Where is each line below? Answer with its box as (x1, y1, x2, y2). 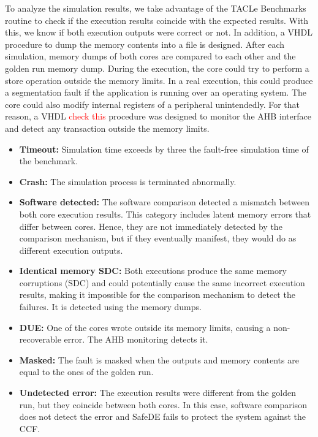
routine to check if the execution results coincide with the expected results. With (5, 13, 309, 26)
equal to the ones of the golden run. (19, 365, 154, 378)
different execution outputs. (19, 243, 123, 256)
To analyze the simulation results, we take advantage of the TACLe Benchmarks (5, 2, 306, 14)
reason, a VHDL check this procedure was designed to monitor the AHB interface (5, 110, 311, 123)
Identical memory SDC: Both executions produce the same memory (19, 264, 287, 277)
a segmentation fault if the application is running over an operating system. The (5, 86, 306, 99)
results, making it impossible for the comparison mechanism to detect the (19, 288, 295, 301)
